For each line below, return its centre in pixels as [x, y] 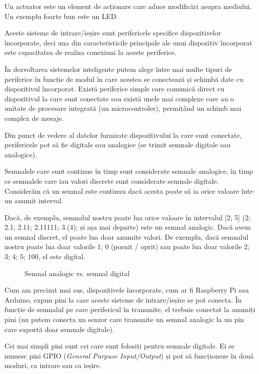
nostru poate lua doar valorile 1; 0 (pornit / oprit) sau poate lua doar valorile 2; [127, 246]
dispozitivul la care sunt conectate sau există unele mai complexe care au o [119, 98]
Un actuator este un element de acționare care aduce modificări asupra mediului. [128, 6]
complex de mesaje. [34, 118]
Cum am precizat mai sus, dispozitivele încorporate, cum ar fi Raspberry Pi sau [127, 290]
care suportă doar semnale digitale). [59, 329]
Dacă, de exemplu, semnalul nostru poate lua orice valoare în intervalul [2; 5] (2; [128, 217]
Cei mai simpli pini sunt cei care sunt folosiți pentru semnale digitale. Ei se [120, 346]
